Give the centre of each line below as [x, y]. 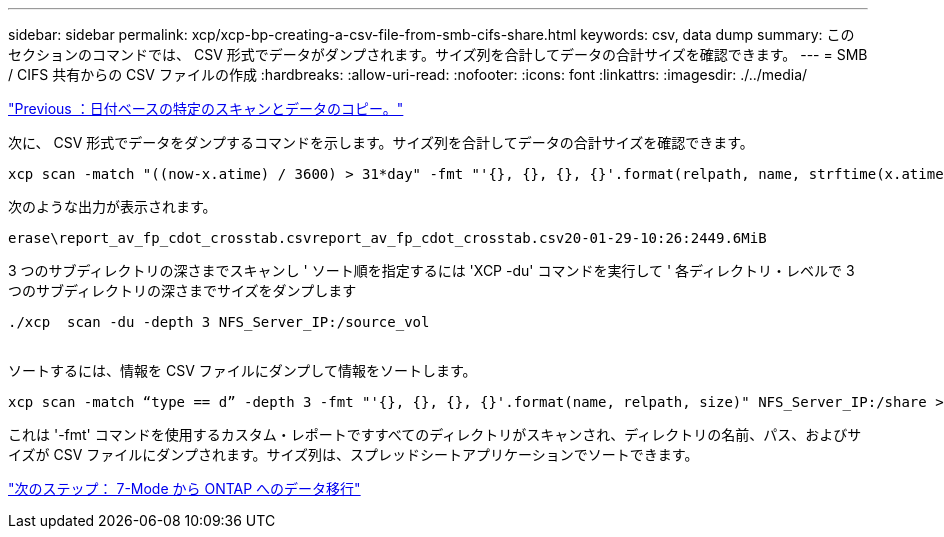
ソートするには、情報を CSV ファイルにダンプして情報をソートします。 [242, 370]
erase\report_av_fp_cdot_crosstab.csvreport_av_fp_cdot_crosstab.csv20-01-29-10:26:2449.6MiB [387, 238]
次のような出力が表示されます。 [112, 206]
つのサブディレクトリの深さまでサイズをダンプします [182, 290]
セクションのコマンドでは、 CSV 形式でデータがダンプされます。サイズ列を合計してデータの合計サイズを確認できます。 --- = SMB [438, 54]
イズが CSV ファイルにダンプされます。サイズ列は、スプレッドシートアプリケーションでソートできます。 [353, 454]
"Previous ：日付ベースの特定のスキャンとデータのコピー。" [206, 108]
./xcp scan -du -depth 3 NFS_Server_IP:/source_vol [219, 322]
